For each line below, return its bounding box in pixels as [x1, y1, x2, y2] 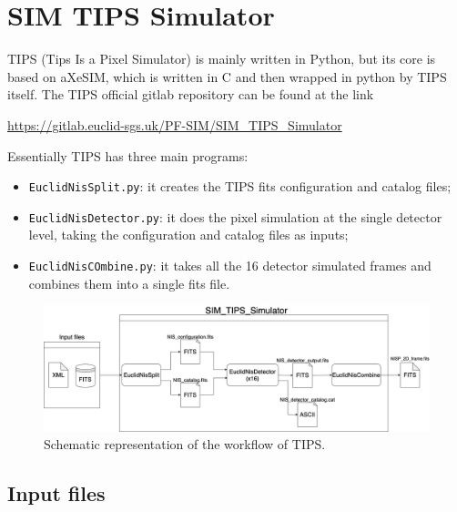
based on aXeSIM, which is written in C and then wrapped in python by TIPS [7, 67, 447, 86]
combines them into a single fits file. [28, 273, 230, 292]
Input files [7, 479, 106, 507]
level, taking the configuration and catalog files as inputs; [28, 225, 349, 244]
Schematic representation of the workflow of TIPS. [44, 435, 326, 454]
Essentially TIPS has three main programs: [7, 146, 249, 165]
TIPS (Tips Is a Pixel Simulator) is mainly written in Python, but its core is [7, 49, 436, 68]
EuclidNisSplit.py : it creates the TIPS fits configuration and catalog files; [28, 177, 452, 196]
